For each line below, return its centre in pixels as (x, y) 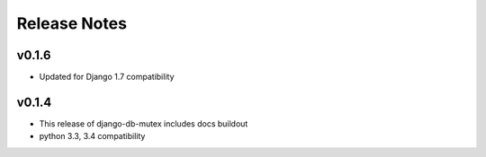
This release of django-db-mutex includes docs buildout (144, 123)
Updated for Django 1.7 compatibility (107, 77)
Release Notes (72, 23)
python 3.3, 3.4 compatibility (92, 136)
